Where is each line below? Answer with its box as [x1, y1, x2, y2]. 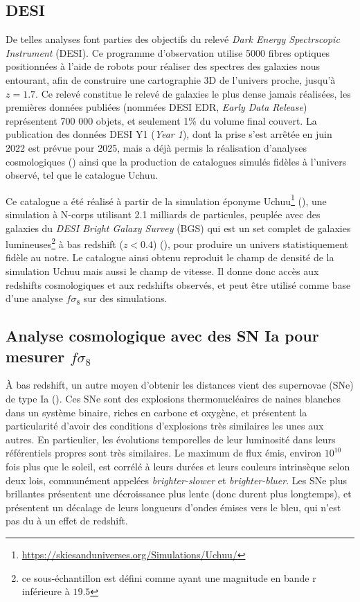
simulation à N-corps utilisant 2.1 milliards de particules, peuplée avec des [6, 206, 321, 221]
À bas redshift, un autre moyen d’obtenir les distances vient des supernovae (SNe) [6, 378, 354, 392]
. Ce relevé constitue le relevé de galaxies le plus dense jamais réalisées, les [35, 86, 351, 100]
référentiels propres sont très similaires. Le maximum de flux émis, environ [6, 445, 321, 460]
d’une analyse [6, 291, 63, 306]
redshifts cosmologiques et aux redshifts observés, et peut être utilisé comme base [6, 277, 351, 292]
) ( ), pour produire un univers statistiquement [153, 236, 348, 251]
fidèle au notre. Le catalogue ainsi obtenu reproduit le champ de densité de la [6, 250, 334, 265]
